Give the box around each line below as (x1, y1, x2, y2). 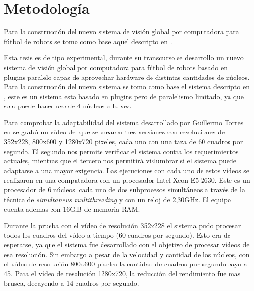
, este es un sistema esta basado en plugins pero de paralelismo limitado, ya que (4, 91, 244, 101)
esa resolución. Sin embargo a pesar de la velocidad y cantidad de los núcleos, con (4, 249, 250, 259)
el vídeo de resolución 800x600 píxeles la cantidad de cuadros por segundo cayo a (4, 259, 247, 269)
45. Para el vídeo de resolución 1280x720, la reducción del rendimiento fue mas (4, 268, 241, 278)
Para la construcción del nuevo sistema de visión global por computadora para (4, 26, 239, 37)
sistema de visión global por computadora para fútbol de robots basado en (4, 62, 228, 72)
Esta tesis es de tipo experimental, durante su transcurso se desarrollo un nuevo (4, 53, 244, 63)
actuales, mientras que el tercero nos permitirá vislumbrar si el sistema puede (4, 156, 237, 166)
